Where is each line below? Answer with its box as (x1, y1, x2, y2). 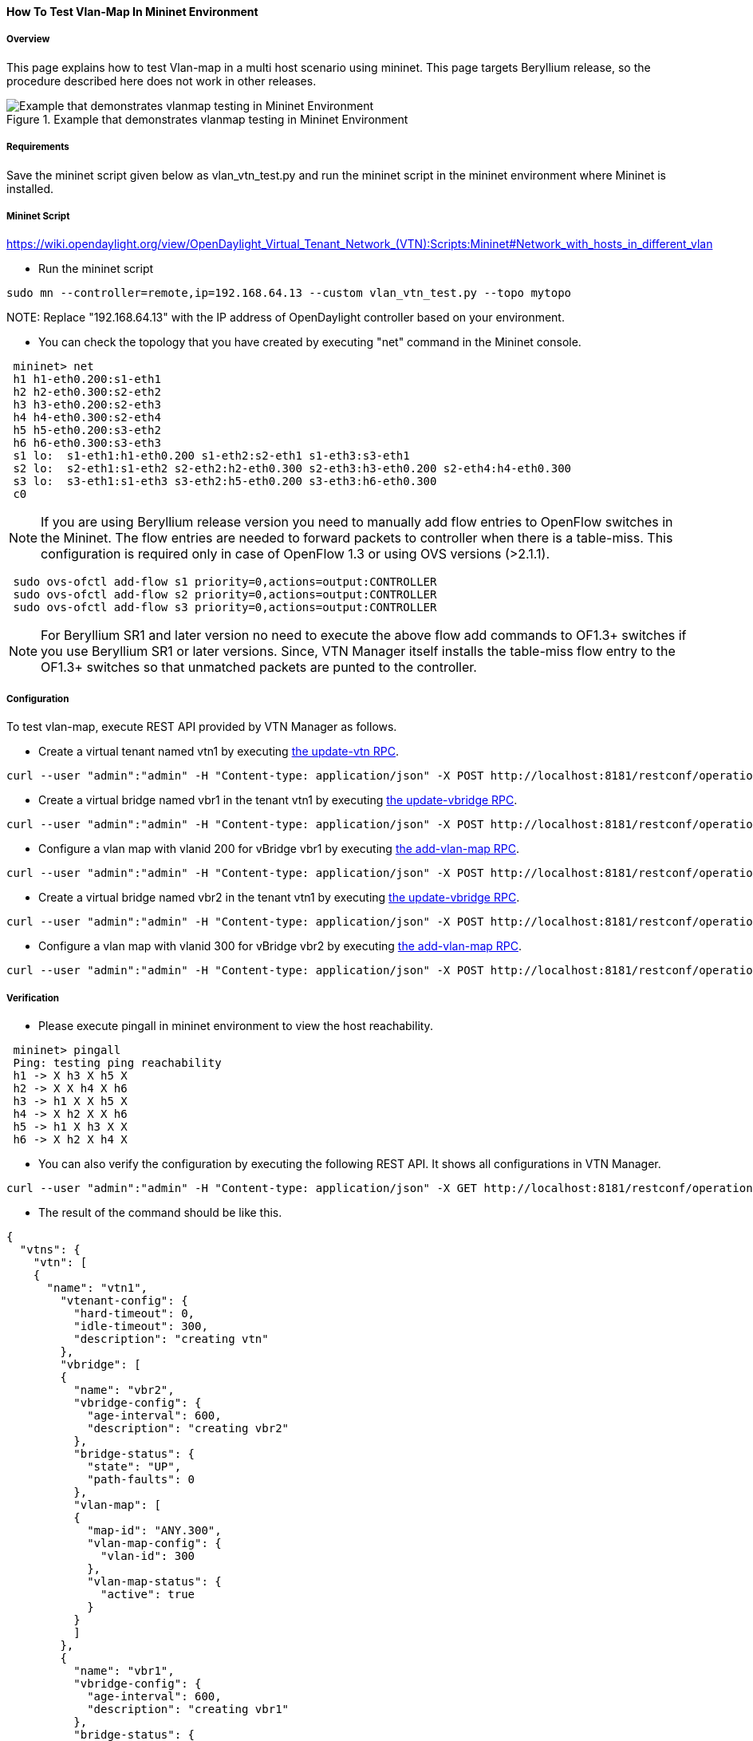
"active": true (101, 1587, 195, 1601)
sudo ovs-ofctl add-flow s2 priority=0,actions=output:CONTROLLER (13, 588, 437, 602)
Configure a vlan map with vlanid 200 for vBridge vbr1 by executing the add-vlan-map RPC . (38, 842, 520, 856)
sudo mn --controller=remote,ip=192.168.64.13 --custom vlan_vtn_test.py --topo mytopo (6, 286, 572, 300)
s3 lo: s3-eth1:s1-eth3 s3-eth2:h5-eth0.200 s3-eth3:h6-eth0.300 (13, 475, 437, 488)
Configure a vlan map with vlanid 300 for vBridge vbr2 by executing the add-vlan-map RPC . (38, 939, 522, 953)
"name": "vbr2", (73, 1383, 175, 1396)
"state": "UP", (87, 1459, 182, 1473)
